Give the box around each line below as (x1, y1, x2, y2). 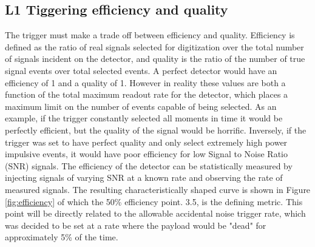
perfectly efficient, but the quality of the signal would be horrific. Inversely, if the (5, 123, 307, 136)
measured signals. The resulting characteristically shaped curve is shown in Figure (5, 183, 311, 195)
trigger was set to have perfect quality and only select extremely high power (5, 135, 288, 148)
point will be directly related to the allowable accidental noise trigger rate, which (5, 207, 306, 220)
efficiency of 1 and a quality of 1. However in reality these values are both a (5, 76, 286, 89)
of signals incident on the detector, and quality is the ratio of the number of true (5, 52, 305, 65)
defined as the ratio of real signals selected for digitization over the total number (5, 40, 304, 53)
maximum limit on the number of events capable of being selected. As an (5, 100, 277, 112)
